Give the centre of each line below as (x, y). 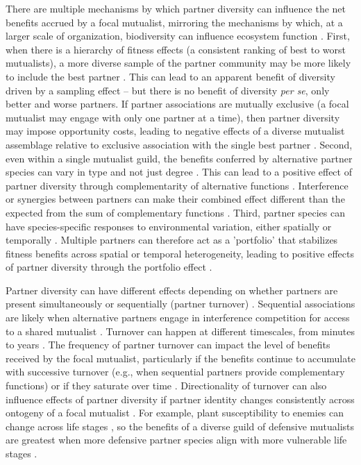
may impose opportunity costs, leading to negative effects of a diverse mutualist (175, 131)
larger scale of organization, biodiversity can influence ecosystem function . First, (178, 36)
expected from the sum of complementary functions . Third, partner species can (175, 212)
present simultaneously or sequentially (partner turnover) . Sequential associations (180, 304)
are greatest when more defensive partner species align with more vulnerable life (176, 440)
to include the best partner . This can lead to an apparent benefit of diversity (170, 76)
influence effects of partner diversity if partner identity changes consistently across (180, 399)
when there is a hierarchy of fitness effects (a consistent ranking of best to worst (176, 49)
